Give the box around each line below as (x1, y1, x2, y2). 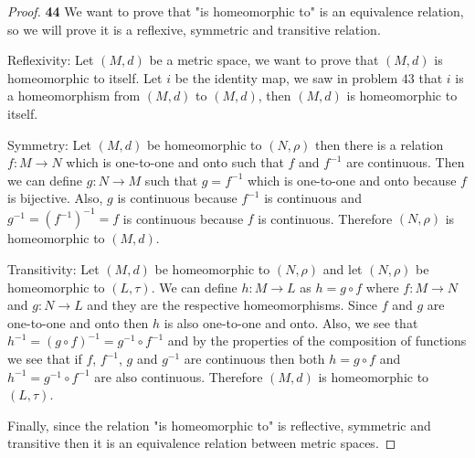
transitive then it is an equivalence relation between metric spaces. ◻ (7, 433, 396, 453)
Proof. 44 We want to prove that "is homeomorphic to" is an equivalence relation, (7, 2, 464, 20)
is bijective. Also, (7, 188, 103, 208)
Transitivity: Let (7, 260, 100, 279)
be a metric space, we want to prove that (149, 50, 379, 69)
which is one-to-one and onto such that (66, 153, 284, 172)
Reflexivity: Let (7, 50, 94, 69)
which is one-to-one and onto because (247, 170, 457, 189)
